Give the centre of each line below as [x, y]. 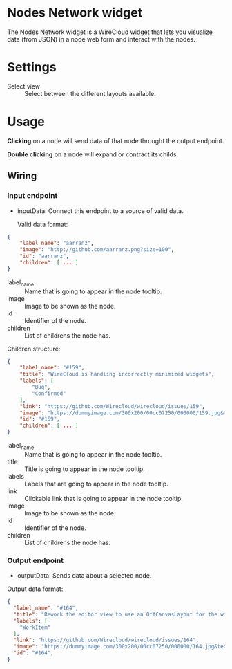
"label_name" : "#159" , [52, 368]
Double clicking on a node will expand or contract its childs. [93, 154]
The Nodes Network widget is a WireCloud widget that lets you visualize [110, 32]
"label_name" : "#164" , [46, 608]
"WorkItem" [35, 627]
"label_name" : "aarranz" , [57, 244]
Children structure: [34, 349]
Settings [32, 67]
